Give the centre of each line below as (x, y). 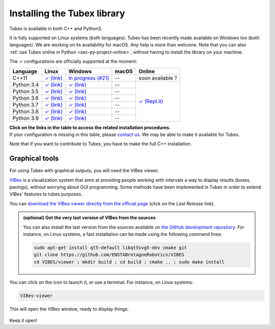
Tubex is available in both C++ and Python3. (56, 29)
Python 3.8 (26, 111)
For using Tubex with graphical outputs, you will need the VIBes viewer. (84, 171)
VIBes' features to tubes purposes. (46, 194)
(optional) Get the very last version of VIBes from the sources (89, 218)
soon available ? (158, 78)
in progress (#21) (89, 78)
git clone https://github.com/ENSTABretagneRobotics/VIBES (109, 255)
